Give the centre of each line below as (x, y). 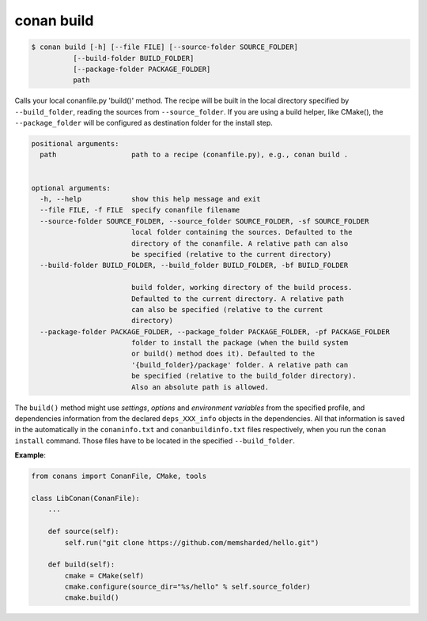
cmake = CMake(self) (104, 576)
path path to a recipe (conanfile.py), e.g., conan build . (194, 155)
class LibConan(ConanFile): (85, 498)
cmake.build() (92, 598)
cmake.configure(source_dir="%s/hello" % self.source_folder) (188, 587)
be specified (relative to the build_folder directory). (244, 376)
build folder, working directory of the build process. (242, 288)
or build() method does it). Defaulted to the (223, 354)
